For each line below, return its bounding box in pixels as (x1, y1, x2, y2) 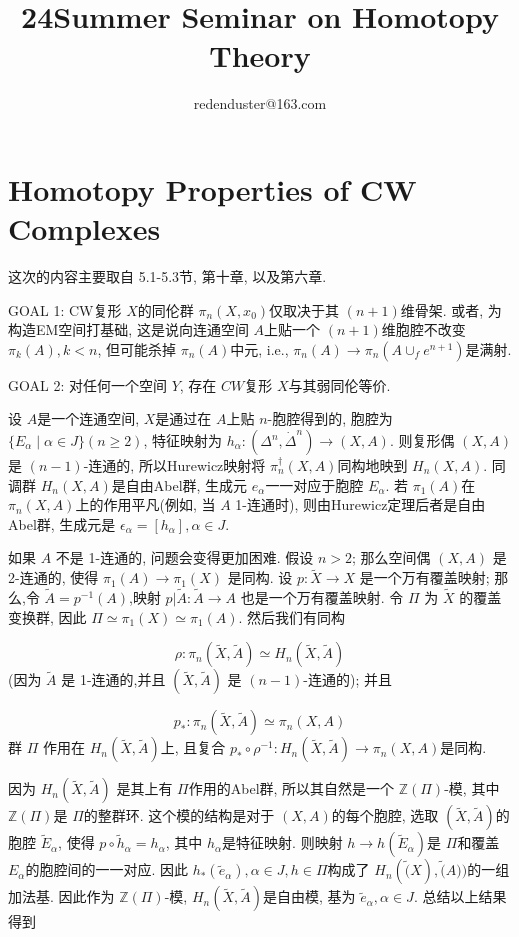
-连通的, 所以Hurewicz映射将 (83, 455, 266, 475)
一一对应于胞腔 (265, 474, 364, 495)
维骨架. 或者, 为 (400, 299, 502, 320)
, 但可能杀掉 (97, 338, 176, 359)
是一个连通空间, (37, 408, 140, 429)
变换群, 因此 (8, 606, 87, 627)
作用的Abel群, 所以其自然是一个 (188, 778, 395, 799)
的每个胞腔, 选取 (331, 805, 439, 826)
